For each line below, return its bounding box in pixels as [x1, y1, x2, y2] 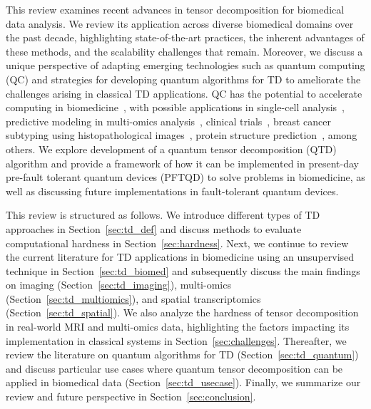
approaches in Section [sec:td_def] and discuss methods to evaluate [6, 221, 302, 236]
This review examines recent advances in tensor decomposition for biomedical [6, 2, 345, 16]
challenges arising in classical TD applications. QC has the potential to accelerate [6, 86, 362, 100]
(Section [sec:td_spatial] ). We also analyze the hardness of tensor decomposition [6, 305, 359, 320]
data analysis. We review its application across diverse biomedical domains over [6, 16, 354, 31]
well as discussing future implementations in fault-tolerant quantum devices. [6, 183, 339, 198]
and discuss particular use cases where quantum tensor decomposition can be [6, 361, 343, 376]
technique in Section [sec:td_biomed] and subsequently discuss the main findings [6, 263, 360, 278]
